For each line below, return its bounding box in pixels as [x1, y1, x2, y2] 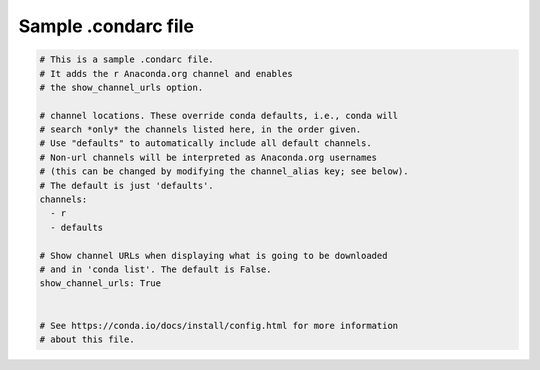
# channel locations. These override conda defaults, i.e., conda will [39, 110, 399, 121]
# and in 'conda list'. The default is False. [39, 264, 272, 275]
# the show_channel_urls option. [39, 81, 204, 93]
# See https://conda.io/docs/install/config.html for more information [39, 320, 399, 331]
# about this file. [39, 333, 135, 345]
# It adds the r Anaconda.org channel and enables [39, 68, 294, 79]
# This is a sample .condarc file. [39, 54, 214, 65]
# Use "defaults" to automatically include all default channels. [39, 138, 372, 149]
